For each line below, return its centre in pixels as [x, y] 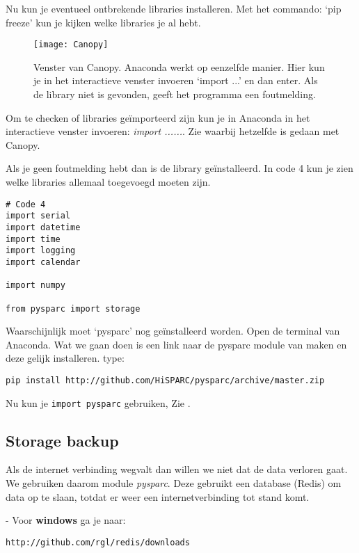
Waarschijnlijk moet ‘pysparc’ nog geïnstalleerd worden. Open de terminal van [173, 331]
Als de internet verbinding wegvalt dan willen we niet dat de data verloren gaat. [177, 469]
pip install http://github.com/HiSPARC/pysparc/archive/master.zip [165, 380]
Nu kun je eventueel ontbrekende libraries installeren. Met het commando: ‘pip [174, 8]
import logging [41, 251]
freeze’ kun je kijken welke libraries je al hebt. [103, 22]
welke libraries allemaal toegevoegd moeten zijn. [108, 182]
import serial [38, 216]
